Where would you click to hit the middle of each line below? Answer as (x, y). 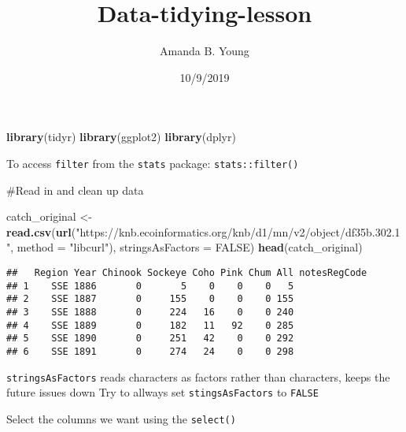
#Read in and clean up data (75, 190)
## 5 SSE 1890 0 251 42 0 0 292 (150, 339)
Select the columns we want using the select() (121, 418)
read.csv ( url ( (41, 231)
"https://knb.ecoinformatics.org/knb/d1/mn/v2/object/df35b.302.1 (238, 231)
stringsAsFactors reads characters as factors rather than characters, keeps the (198, 376)
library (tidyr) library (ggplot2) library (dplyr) (121, 137)
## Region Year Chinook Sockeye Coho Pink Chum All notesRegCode (187, 272)
